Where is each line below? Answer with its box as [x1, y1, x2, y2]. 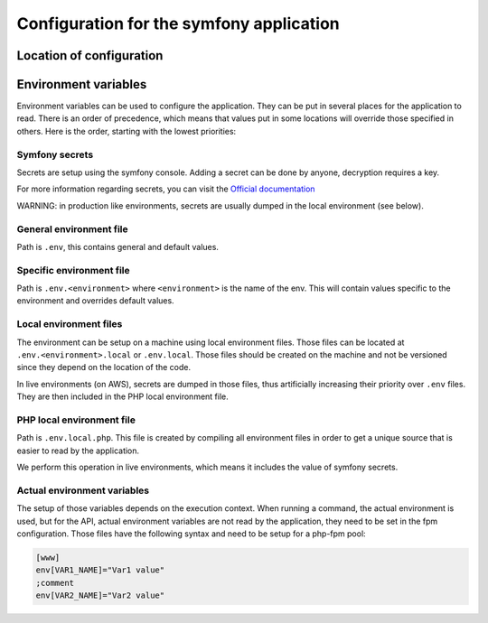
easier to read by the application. [16, 445, 140, 456]
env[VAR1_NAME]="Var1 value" [35, 565, 165, 575]
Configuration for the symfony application [16, 14, 340, 33]
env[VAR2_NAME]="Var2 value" [35, 590, 165, 600]
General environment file [16, 222, 128, 235]
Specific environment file [16, 264, 130, 276]
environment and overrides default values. [16, 295, 175, 306]
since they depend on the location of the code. [16, 362, 192, 373]
